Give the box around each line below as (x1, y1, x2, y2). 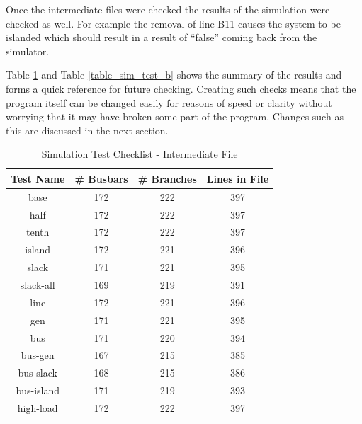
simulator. (6, 43, 50, 58)
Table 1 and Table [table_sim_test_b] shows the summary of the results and (6, 67, 342, 82)
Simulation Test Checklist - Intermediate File (41, 147, 238, 161)
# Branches (137, 171, 197, 185)
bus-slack (18, 365, 57, 380)
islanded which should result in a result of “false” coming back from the (6, 30, 317, 45)
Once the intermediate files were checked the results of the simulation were (6, 2, 330, 16)
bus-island (16, 383, 60, 398)
